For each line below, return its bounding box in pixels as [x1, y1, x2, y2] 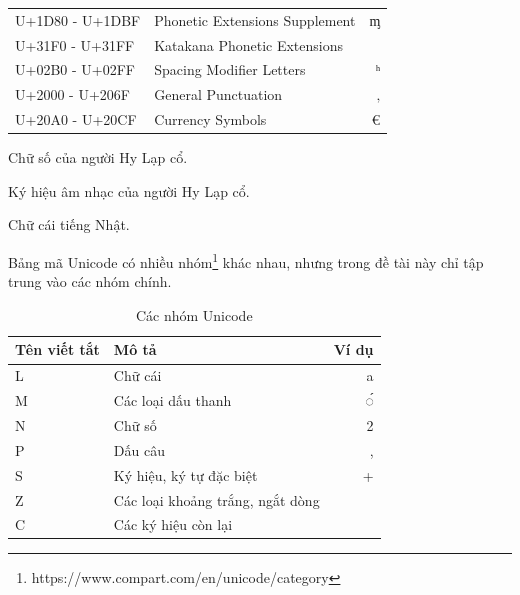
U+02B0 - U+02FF [15, 59, 135, 80]
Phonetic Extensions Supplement [154, 9, 356, 30]
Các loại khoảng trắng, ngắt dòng [113, 489, 320, 510]
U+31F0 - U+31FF [15, 34, 135, 55]
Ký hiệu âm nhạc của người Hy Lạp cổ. [8, 180, 250, 201]
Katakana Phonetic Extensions [154, 34, 344, 55]
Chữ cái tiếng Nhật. [8, 214, 130, 235]
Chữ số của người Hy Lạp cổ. [8, 147, 188, 168]
